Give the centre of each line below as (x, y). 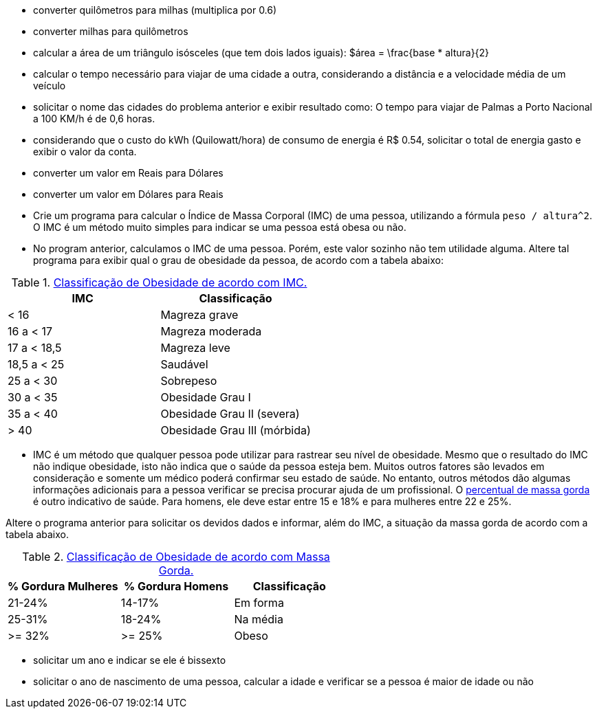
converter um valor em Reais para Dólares (128, 173)
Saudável (184, 364)
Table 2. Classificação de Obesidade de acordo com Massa (176, 557)
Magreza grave (199, 315)
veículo (50, 86)
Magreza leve (195, 348)
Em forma (259, 603)
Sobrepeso (189, 381)
